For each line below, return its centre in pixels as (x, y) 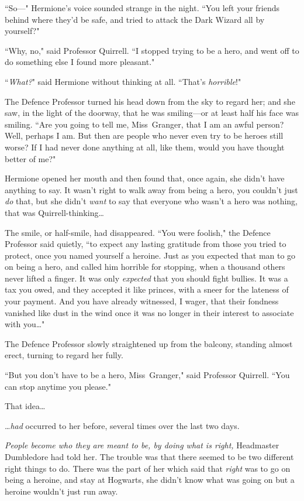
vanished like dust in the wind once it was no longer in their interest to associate (149, 312)
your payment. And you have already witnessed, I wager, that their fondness (142, 301)
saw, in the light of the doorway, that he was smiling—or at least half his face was (152, 113)
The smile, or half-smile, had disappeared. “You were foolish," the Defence (138, 232)
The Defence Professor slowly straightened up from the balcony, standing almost (149, 343)
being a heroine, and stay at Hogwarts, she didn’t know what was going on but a (150, 480)
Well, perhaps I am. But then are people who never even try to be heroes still (144, 135)
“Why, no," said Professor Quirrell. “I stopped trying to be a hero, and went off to (152, 50)
